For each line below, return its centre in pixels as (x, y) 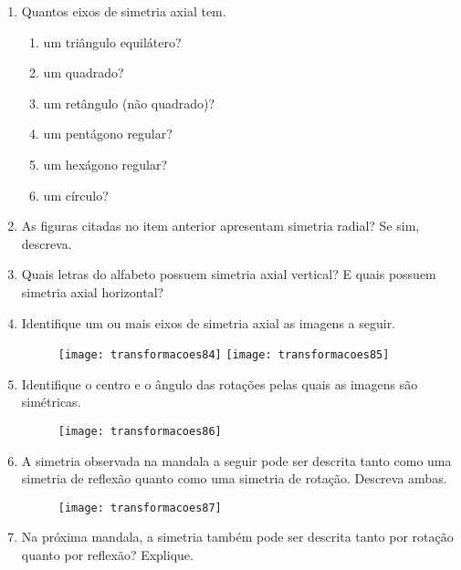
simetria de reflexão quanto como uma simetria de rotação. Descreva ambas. (234, 478)
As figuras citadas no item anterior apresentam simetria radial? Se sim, (220, 226)
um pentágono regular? (108, 134)
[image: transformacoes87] (140, 508)
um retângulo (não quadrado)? (129, 103)
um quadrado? (84, 73)
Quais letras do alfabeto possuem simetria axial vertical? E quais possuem (229, 274)
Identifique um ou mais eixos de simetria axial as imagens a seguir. (209, 322)
